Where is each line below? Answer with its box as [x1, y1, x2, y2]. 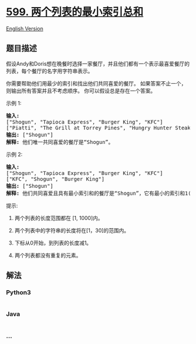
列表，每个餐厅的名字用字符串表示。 [6, 67, 93, 74]
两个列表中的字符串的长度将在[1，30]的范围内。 [14, 226, 129, 234]
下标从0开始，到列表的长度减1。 [14, 239, 92, 246]
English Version [6, 25, 44, 32]
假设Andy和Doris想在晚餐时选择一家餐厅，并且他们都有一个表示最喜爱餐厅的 [6, 60, 190, 67]
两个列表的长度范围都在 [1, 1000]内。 [14, 214, 103, 221]
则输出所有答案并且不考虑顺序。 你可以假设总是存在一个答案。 [6, 87, 156, 94]
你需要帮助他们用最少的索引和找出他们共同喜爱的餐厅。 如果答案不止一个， [6, 80, 187, 87]
